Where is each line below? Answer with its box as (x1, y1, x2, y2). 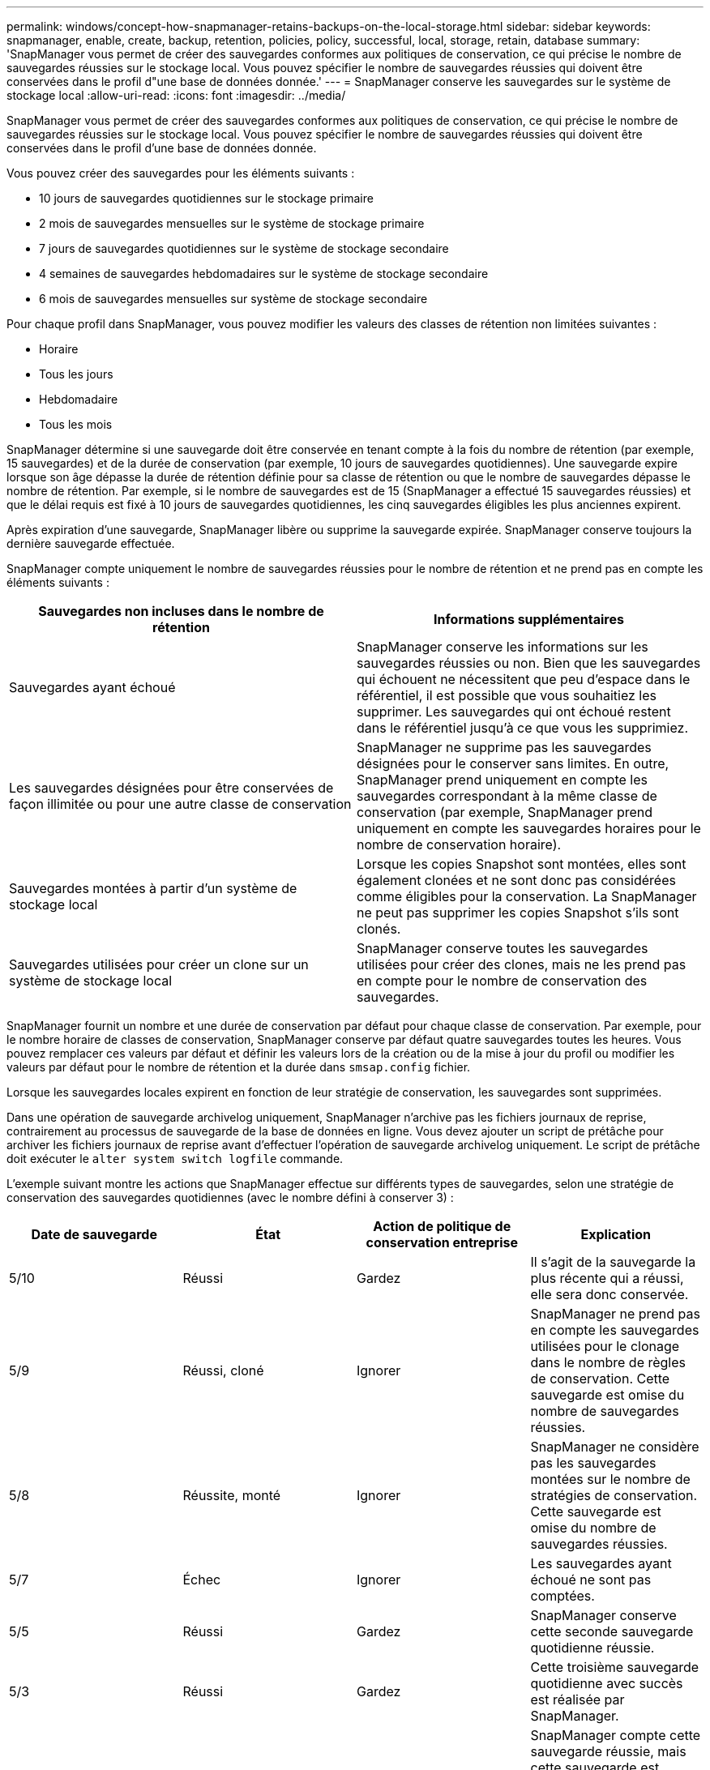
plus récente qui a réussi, (530, 1270, 684, 1286)
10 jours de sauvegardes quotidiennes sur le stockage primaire (39, 191, 374, 205)
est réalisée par (530, 1691, 625, 1708)
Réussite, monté (182, 1487, 281, 1503)
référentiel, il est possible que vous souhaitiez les (357, 687, 657, 703)
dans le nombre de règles (530, 1354, 686, 1370)
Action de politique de (373, 1218, 511, 1234)
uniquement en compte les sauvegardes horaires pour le (357, 820, 701, 836)
